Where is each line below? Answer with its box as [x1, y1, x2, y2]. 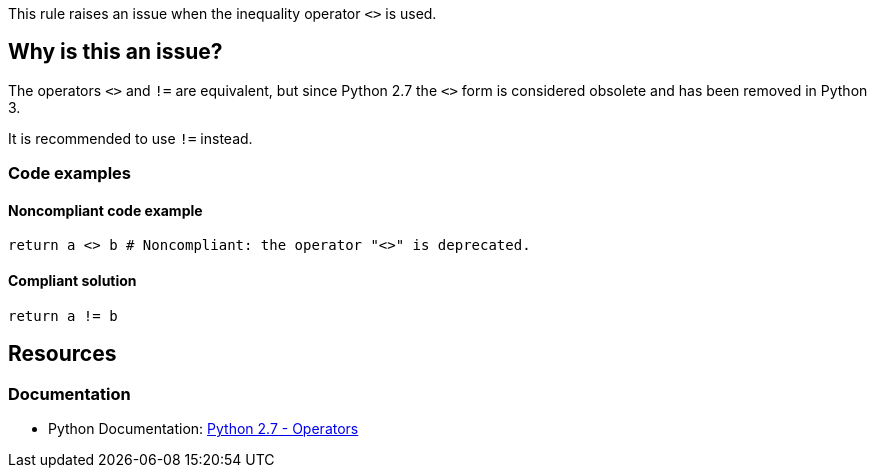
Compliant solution [8, 272, 137, 290]
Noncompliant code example [8, 201, 203, 219]
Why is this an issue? [8, 39, 223, 65]
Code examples [8, 163, 132, 184]
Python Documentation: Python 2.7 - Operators [48, 419, 359, 437]
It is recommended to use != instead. [8, 129, 253, 147]
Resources [8, 341, 117, 367]
